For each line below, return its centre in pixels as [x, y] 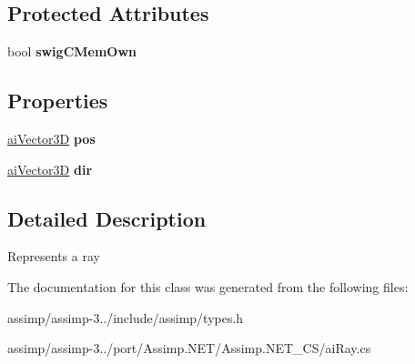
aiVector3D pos [51, 138]
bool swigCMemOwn [72, 51]
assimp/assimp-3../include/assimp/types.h [126, 317]
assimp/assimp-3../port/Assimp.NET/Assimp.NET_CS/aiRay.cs [189, 348]
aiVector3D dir [50, 169]
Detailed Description [107, 218]
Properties [58, 101]
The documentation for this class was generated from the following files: [208, 286]
